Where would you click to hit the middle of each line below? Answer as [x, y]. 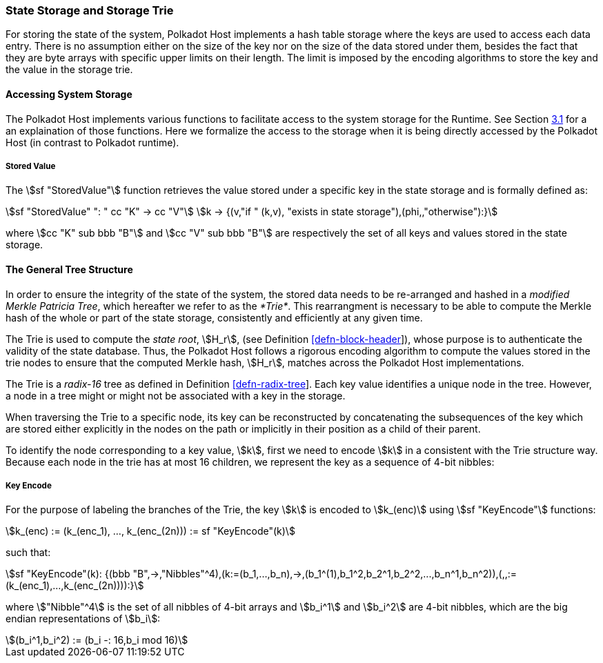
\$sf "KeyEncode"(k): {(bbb [68, 574]
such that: [28, 553]
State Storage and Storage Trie [90, 10]
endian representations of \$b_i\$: [83, 619]
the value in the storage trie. [69, 70]
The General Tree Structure [69, 269]
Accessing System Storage [69, 94]
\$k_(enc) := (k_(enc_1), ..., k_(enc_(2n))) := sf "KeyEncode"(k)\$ [150, 531]
